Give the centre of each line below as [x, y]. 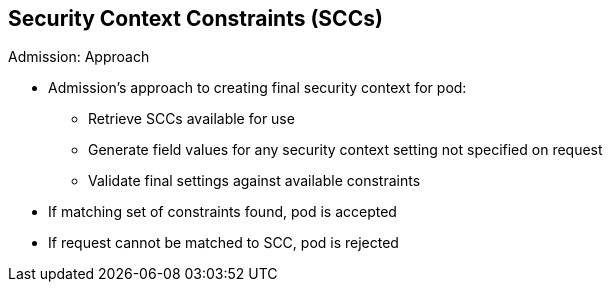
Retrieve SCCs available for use [191, 119]
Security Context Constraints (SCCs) [195, 18]
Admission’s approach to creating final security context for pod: [257, 88]
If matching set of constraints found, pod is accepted [222, 212]
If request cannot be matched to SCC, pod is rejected [223, 243]
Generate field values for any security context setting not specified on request [345, 150]
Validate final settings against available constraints [254, 181]
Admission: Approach [79, 57]
